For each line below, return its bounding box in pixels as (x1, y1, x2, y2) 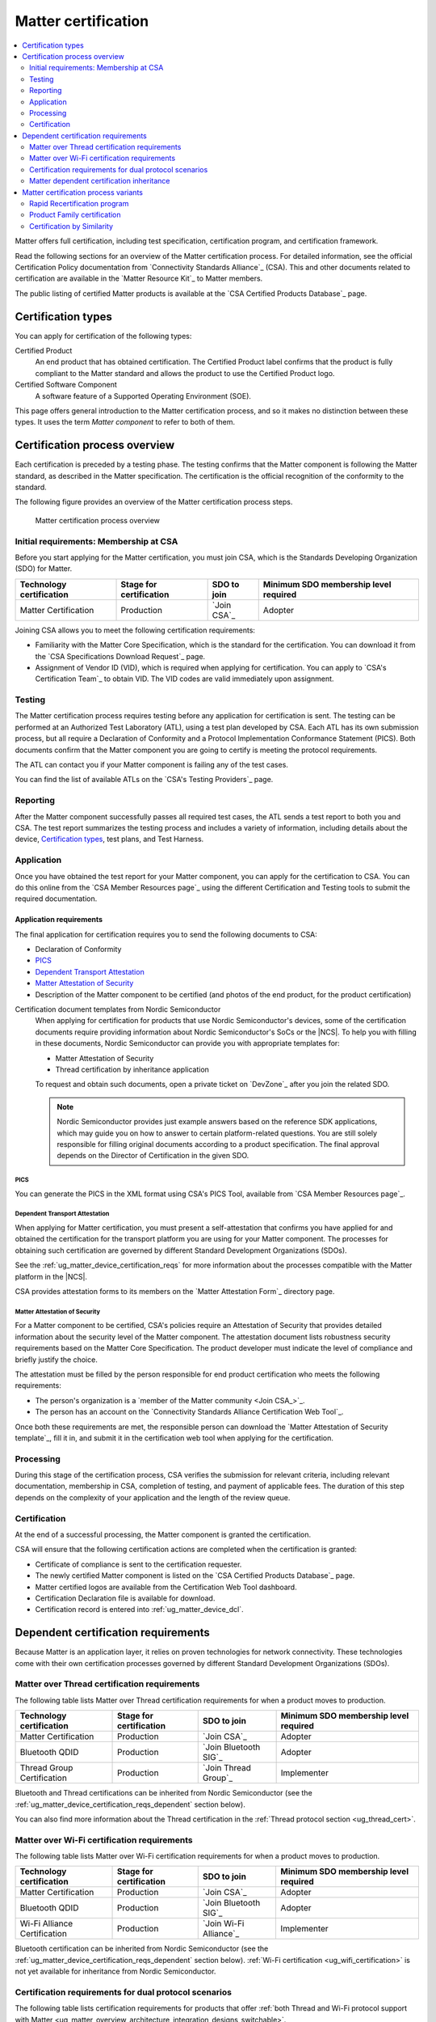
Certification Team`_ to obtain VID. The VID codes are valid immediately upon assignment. (35, 674, 334, 683)
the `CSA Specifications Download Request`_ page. (35, 651, 206, 661)
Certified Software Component (15, 380, 117, 390)
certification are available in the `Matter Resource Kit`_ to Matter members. (15, 273, 263, 283)
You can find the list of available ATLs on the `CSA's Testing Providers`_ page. (15, 775, 274, 785)
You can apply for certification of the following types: (15, 331, 192, 341)
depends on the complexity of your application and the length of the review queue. (15, 1492, 291, 1502)
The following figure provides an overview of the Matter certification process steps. (15, 497, 293, 507)
